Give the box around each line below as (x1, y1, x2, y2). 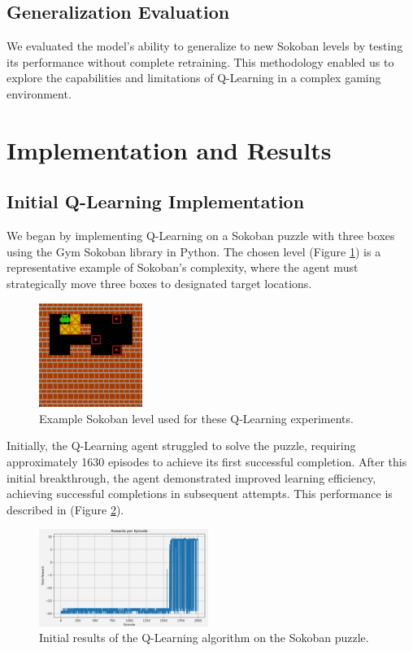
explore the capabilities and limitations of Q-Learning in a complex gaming (7, 69, 381, 86)
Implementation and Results (7, 133, 332, 166)
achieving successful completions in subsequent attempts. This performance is (7, 485, 393, 502)
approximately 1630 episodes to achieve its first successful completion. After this (7, 453, 407, 470)
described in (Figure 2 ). (7, 500, 124, 518)
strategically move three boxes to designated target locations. (7, 274, 312, 291)
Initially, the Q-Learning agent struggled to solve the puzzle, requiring (7, 437, 356, 454)
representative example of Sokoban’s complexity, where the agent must (7, 259, 359, 276)
